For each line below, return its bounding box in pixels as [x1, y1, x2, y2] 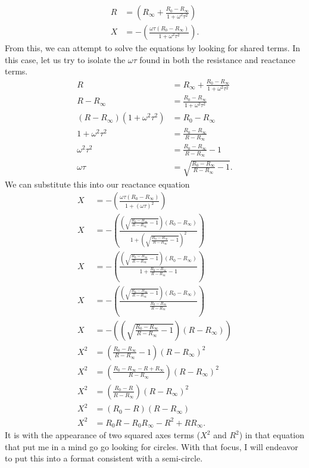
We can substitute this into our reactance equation [5, 177, 190, 190]
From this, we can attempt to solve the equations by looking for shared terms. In [5, 42, 301, 54]
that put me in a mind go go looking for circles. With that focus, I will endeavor [5, 440, 298, 453]
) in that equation [239, 429, 305, 441]
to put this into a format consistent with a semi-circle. [5, 452, 203, 464]
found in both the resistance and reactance [139, 53, 295, 65]
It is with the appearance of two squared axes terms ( [5, 429, 201, 441]
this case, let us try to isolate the [5, 53, 126, 65]
